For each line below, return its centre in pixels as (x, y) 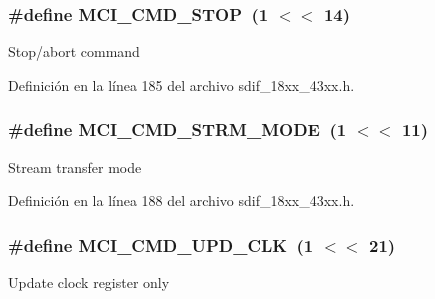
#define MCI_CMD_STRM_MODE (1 (177, 129)
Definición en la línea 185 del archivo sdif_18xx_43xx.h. (181, 84)
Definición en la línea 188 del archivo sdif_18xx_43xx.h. (181, 200)
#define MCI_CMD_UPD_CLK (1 (161, 244)
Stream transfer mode (75, 166)
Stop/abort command (74, 51)
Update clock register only (89, 282)
